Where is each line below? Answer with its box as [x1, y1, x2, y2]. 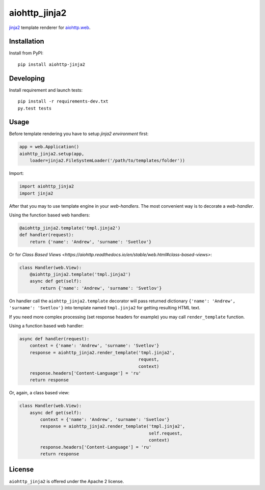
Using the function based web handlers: [9, 212, 90, 218]
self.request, [149, 430, 183, 436]
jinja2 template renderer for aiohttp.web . [9, 25, 91, 30]
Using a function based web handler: [9, 323, 84, 328]
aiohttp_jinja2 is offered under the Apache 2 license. [9, 478, 124, 484]
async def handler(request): [19, 336, 90, 341]
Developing [9, 74, 45, 82]
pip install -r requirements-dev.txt [18, 99, 109, 104]
